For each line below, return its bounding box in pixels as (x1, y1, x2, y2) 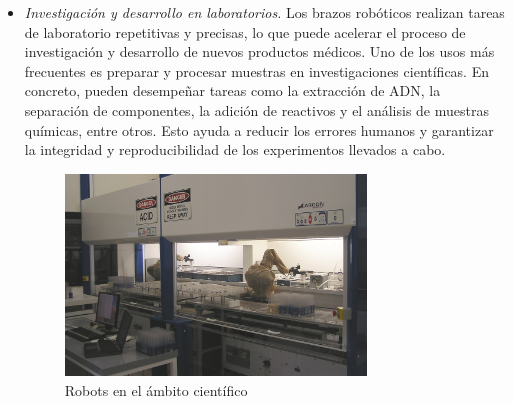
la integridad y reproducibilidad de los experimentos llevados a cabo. (24, 139, 446, 160)
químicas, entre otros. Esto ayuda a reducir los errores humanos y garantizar (24, 119, 494, 140)
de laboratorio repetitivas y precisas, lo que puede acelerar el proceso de (24, 21, 466, 42)
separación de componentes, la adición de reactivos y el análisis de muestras (24, 99, 489, 120)
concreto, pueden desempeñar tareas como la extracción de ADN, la (24, 80, 441, 101)
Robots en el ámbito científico (64, 379, 248, 400)
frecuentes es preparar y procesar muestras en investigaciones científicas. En (24, 60, 489, 81)
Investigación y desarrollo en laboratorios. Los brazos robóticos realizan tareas (24, 2, 505, 22)
